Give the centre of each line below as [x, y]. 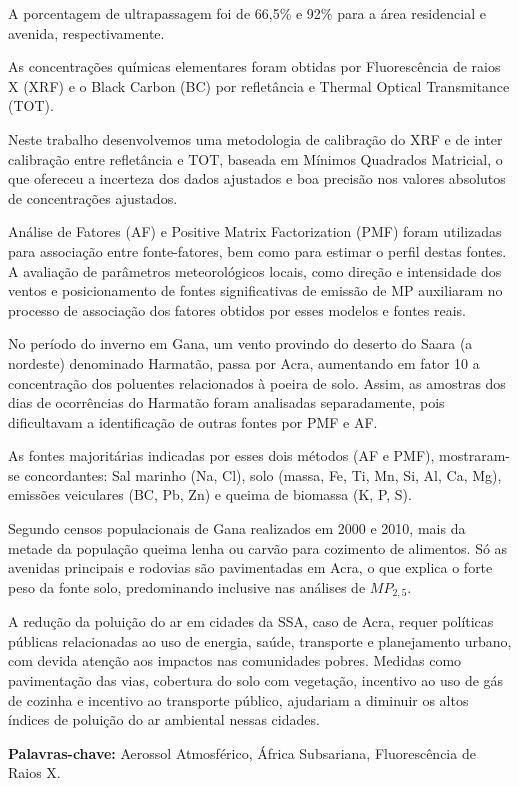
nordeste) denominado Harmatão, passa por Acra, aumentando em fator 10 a [244, 362]
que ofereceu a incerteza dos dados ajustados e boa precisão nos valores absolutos [257, 178]
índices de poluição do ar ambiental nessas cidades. [164, 719]
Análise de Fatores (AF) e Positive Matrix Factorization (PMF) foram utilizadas [255, 231]
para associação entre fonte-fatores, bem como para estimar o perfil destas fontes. [257, 250]
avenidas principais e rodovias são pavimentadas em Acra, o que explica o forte [250, 567]
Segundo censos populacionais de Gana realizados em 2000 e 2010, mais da [237, 528]
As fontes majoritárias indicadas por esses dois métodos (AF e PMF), [221, 455]
